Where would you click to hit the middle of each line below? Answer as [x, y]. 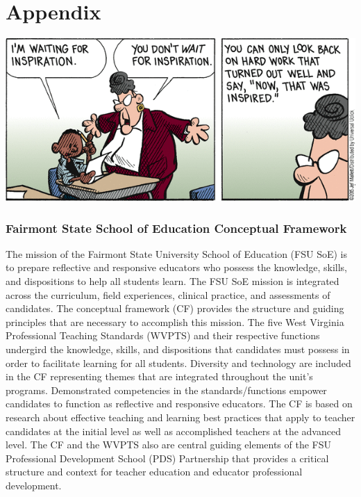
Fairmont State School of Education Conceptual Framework [176, 228]
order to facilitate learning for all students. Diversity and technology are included [178, 362]
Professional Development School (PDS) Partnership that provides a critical [167, 458]
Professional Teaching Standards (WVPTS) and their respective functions [163, 335]
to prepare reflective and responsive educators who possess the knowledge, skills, [177, 267]
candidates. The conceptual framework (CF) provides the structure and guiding [175, 308]
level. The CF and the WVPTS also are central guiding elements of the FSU [169, 445]
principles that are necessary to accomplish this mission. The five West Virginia [175, 321]
